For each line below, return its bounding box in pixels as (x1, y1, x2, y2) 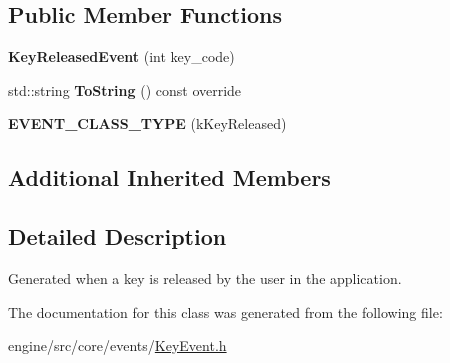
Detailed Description (8, 221, 227, 252)
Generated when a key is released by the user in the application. (8, 267, 402, 288)
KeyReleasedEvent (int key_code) (8, 46, 235, 67)
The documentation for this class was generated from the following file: (8, 301, 443, 322)
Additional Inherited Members (8, 162, 331, 193)
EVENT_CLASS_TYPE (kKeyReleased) (8, 113, 287, 134)
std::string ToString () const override (8, 79, 242, 100)
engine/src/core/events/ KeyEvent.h (8, 335, 227, 356)
